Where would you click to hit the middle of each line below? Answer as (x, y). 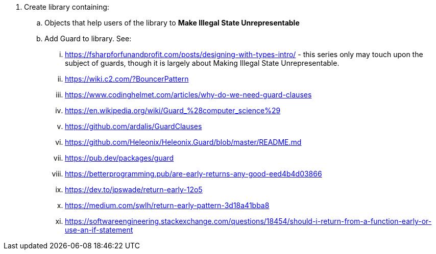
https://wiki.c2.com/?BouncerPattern (127, 79)
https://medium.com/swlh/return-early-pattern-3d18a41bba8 (167, 205)
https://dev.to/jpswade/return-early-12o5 (134, 189)
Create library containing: (67, 7)
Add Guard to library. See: (88, 39)
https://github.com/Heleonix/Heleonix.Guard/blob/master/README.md (183, 142)
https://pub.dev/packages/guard (119, 158)
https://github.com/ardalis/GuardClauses (134, 126)
